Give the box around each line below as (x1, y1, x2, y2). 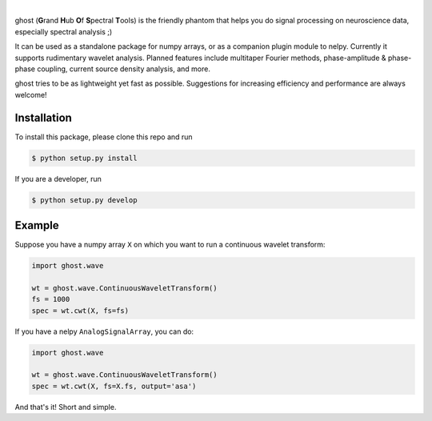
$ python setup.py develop (31, 195, 138, 204)
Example (14, 219, 59, 232)
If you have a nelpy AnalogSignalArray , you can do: (14, 327, 194, 336)
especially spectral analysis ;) (14, 26, 113, 36)
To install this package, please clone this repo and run (14, 132, 193, 142)
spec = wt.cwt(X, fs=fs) (31, 306, 130, 315)
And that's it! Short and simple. (14, 402, 117, 411)
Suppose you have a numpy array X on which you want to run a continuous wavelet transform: (14, 240, 326, 250)
